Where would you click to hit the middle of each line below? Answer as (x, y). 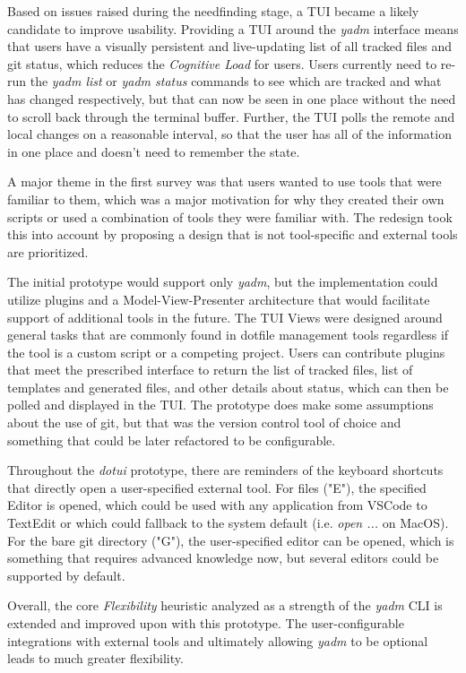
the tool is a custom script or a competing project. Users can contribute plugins (226, 352)
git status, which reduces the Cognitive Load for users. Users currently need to (222, 63)
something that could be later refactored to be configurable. (172, 440)
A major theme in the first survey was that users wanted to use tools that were (224, 181)
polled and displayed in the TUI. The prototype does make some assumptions (220, 405)
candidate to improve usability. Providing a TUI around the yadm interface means (233, 28)
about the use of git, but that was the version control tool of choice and (204, 423)
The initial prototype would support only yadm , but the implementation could (223, 282)
